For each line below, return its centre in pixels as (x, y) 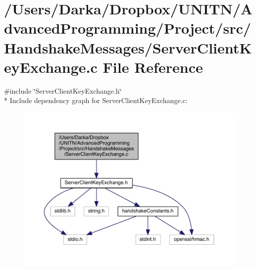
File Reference (153, 67)
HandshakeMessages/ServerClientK (128, 47)
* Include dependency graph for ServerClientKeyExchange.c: (96, 100)
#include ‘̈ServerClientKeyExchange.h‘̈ (63, 90)
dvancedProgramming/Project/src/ (128, 28)
